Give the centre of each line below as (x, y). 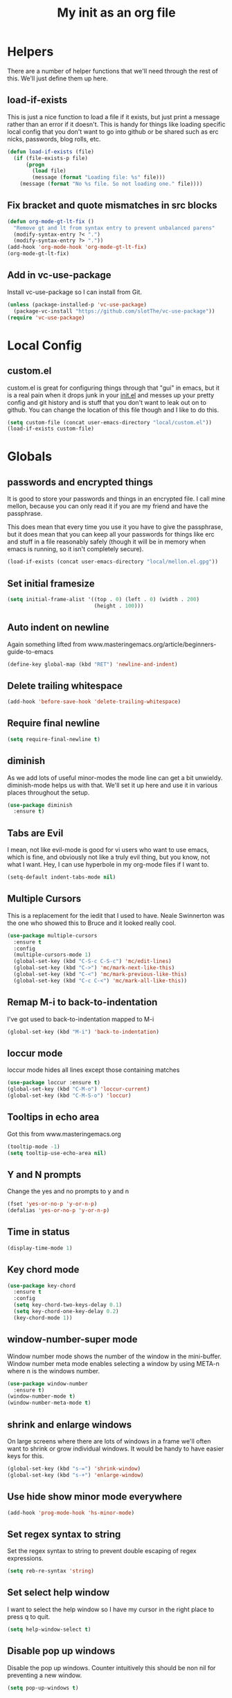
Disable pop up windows (61, 1651)
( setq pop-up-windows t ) (43, 1688)
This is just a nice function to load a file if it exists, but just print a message (114, 116)
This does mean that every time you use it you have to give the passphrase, (115, 527)
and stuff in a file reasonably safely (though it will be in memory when (107, 542)
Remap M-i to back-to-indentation (82, 1002)
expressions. (25, 1559)
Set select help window (59, 1593)
